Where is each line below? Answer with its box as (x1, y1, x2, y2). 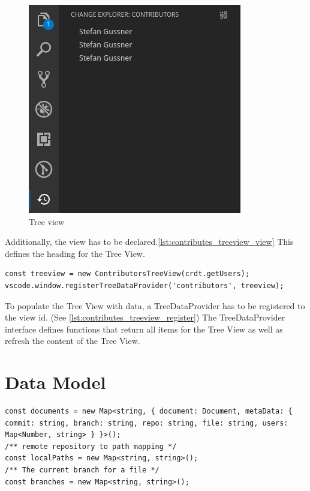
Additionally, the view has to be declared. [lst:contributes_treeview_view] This (5, 235, 294, 248)
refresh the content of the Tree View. (5, 334, 140, 347)
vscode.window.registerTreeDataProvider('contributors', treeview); (5, 281, 284, 290)
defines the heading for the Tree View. (5, 247, 145, 259)
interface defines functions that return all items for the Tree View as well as (5, 322, 283, 335)
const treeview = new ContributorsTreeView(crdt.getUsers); (5, 270, 250, 279)
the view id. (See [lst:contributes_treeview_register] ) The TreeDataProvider (5, 311, 285, 324)
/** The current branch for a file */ (5, 466, 159, 475)
